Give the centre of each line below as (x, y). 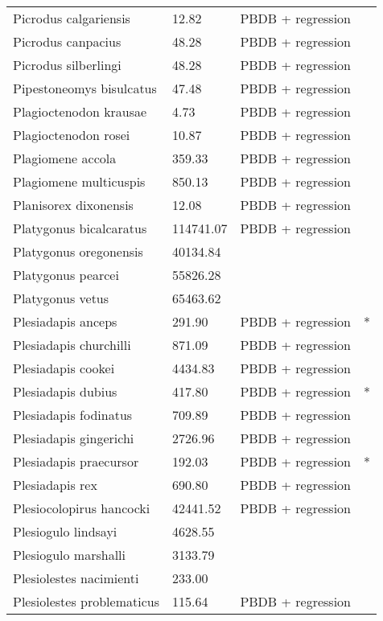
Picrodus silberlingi (67, 65)
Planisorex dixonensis (73, 205)
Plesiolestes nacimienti (76, 578)
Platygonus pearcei (66, 275)
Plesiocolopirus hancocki (82, 508)
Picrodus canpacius (67, 41)
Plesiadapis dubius (65, 391)
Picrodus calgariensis (72, 18)
